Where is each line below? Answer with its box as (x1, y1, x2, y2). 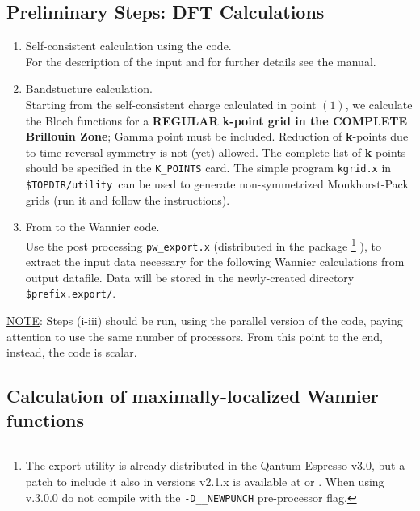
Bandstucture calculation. (25, 80, 153, 97)
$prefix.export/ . (25, 285, 116, 302)
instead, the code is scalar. (6, 344, 137, 361)
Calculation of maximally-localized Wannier (6, 383, 379, 408)
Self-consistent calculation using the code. (25, 37, 232, 54)
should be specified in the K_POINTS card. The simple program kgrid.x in (25, 159, 392, 176)
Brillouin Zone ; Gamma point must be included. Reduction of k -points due (25, 128, 409, 145)
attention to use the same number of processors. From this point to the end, (6, 327, 383, 344)
